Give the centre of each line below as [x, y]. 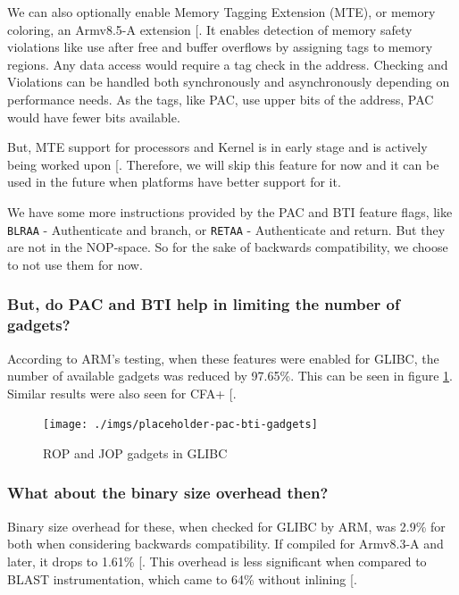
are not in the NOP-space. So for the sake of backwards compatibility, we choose [228, 247]
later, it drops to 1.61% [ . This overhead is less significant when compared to [217, 561]
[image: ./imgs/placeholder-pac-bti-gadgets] [180, 425]
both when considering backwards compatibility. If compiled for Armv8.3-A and [225, 544]
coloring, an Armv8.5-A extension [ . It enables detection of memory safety [210, 29]
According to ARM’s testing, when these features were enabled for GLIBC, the [223, 358]
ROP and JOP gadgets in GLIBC [135, 453]
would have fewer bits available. [94, 117]
